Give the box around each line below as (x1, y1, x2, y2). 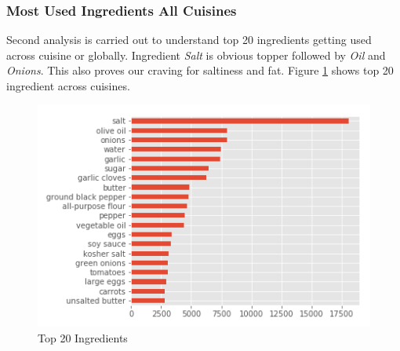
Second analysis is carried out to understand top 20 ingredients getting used (6, 31, 372, 48)
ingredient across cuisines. (6, 78, 130, 93)
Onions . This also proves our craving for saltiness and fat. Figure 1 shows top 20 (6, 62, 394, 79)
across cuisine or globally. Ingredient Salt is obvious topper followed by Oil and (6, 46, 386, 63)
